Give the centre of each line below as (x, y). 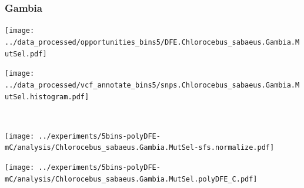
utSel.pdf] (26, 54)
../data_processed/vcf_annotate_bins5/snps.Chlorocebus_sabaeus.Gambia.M (152, 85)
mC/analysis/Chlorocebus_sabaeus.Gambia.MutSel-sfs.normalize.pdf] (140, 148)
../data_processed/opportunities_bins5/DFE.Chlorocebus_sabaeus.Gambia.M (152, 42)
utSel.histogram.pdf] (47, 97)
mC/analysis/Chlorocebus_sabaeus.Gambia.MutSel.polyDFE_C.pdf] (131, 179)
